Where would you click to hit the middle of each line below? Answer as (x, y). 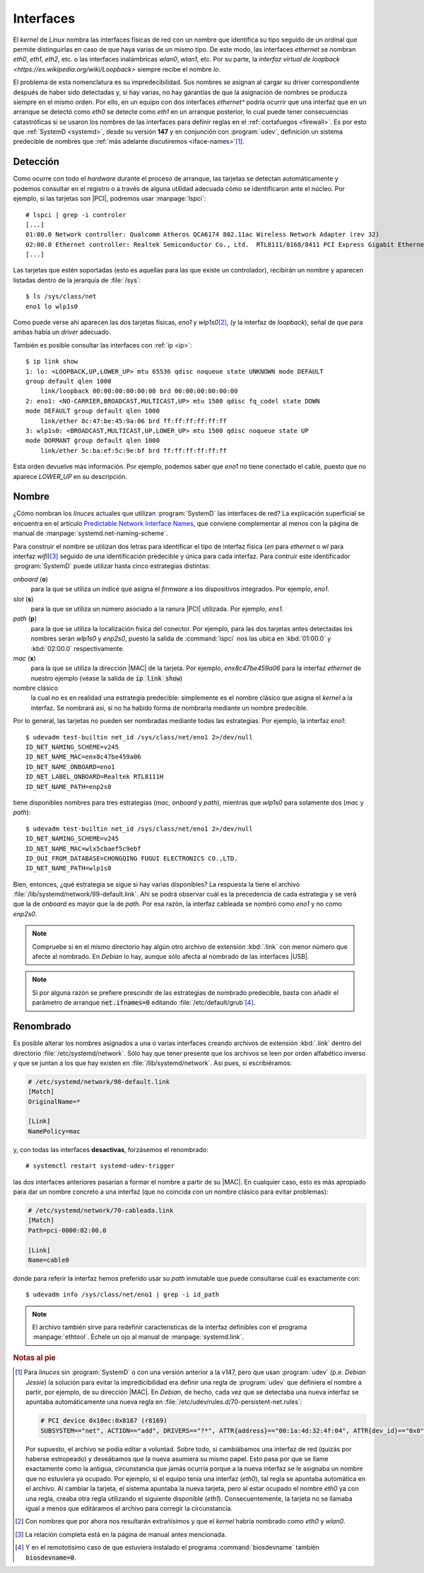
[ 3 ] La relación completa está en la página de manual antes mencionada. (121, 1534)
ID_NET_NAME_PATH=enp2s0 (69, 786)
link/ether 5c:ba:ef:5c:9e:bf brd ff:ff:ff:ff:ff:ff (134, 450)
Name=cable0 (49, 1260)
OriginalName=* (54, 1101)
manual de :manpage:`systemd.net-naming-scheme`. (91, 534)
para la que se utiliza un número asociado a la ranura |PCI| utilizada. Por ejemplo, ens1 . (157, 609)
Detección (36, 162)
